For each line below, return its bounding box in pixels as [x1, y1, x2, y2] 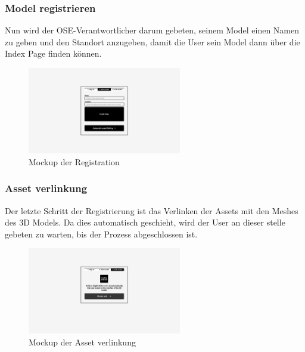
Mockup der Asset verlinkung [29, 335, 136, 348]
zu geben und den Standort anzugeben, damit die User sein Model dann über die [5, 35, 300, 48]
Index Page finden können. [5, 47, 102, 60]
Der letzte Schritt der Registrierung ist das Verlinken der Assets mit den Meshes [5, 204, 298, 217]
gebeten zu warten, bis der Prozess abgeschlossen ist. [5, 227, 198, 240]
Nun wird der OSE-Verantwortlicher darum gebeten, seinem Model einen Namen [5, 24, 300, 36]
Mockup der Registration [29, 155, 120, 168]
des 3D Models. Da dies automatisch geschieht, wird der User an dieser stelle [5, 216, 285, 229]
